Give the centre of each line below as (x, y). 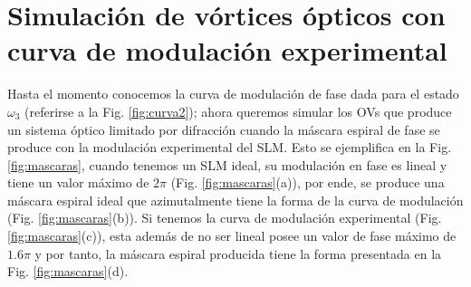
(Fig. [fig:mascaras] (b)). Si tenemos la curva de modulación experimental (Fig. (225, 218)
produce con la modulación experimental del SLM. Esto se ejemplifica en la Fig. (230, 147)
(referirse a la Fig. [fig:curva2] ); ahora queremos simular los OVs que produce (238, 111)
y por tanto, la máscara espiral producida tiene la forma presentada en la (238, 253)
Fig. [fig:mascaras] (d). (68, 271)
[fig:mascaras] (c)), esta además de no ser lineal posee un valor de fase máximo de (232, 236)
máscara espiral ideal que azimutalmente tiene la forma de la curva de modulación (235, 200)
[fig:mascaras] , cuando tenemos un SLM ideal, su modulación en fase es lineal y (227, 164)
